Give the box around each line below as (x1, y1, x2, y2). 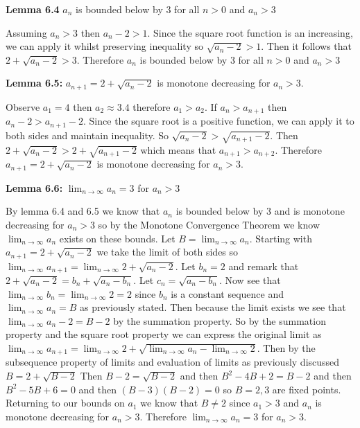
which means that (140, 142, 216, 157)
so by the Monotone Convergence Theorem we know (98, 217, 320, 231)
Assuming (6, 25, 47, 39)
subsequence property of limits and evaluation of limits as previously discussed (6, 355, 340, 369)
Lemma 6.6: (6, 180, 63, 195)
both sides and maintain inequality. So (6, 127, 169, 142)
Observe (6, 99, 40, 114)
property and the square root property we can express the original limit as (6, 327, 322, 341)
